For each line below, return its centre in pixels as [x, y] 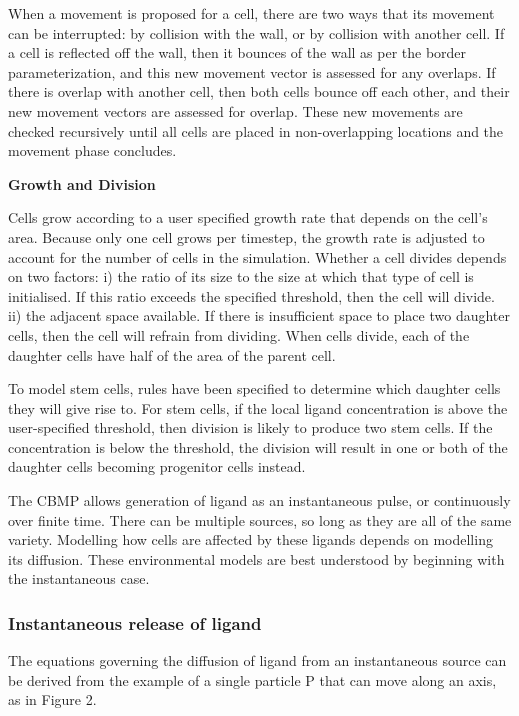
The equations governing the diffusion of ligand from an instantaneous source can [257, 660]
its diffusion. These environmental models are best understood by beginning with [256, 558]
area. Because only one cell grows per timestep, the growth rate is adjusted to [246, 236]
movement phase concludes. [92, 150]
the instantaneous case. [79, 578]
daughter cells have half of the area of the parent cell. [172, 354]
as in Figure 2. [52, 699]
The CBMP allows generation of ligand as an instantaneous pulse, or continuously [259, 500]
